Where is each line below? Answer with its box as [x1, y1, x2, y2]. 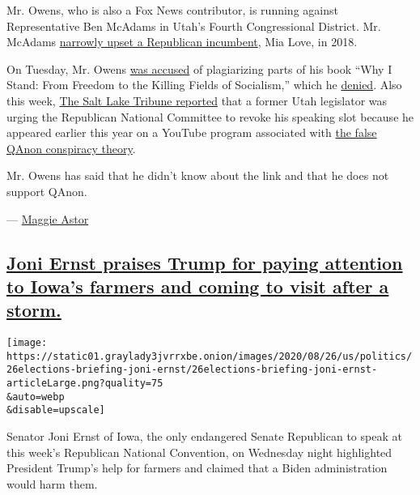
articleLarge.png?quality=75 [6, 378, 163, 390]
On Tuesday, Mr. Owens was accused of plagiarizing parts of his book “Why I [6, 60, 392, 77]
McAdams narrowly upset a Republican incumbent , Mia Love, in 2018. [6, 33, 358, 50]
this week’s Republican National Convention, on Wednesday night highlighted [6, 443, 392, 460]
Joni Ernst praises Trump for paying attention [6, 250, 403, 275]
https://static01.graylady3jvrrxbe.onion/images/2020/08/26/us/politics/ [6, 350, 413, 362]
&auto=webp [6, 390, 65, 403]
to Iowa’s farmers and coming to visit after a [6, 273, 389, 298]
